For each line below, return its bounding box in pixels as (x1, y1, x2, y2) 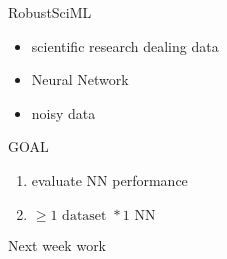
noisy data (31, 102, 96, 123)
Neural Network (31, 69, 129, 90)
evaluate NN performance (31, 169, 188, 190)
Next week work (8, 234, 107, 255)
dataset (62, 208, 107, 223)
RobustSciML (8, 2, 92, 22)
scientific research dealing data (31, 35, 219, 56)
